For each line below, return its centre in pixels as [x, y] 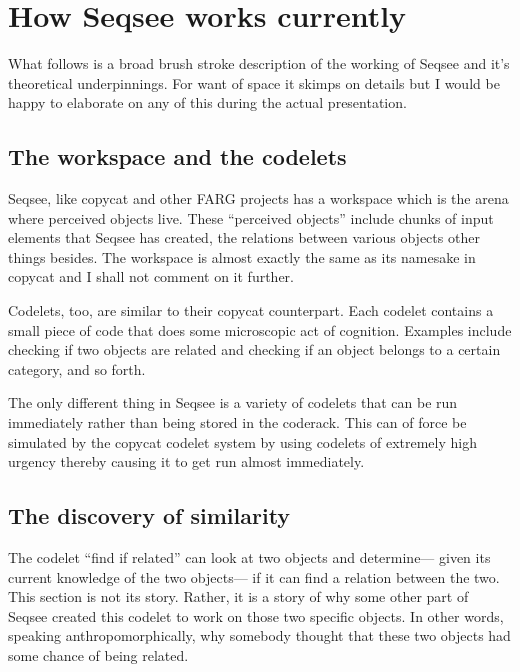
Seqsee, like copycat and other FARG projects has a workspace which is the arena [258, 198]
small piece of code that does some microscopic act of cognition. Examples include [260, 329]
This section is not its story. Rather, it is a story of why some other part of [238, 596]
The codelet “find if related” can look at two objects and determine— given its [249, 557]
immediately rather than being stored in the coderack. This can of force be [237, 422]
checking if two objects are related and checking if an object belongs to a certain [254, 349]
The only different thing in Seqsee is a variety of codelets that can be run [233, 402]
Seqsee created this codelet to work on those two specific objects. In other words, [256, 615]
